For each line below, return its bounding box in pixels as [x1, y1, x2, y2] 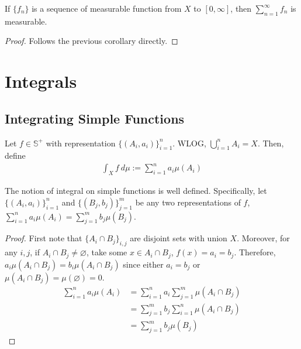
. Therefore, [234, 246, 276, 258]
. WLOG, [172, 136, 206, 149]
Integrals [5, 69, 77, 93]
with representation [46, 136, 116, 149]
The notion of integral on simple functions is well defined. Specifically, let [5, 184, 267, 197]
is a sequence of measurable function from [32, 2, 182, 14]
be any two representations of [135, 196, 241, 208]
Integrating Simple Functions [5, 109, 185, 127]
